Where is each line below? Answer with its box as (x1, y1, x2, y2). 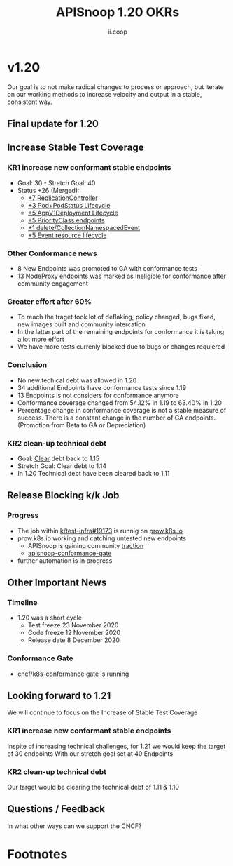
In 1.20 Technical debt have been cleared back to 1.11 (17, 469, 170, 477)
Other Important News (7, 577, 107, 589)
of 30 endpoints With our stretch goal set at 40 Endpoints (7, 749, 174, 758)
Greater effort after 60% (7, 296, 92, 306)
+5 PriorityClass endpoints (27, 215, 105, 225)
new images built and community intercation (17, 320, 146, 328)
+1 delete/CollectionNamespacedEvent (27, 223, 141, 232)
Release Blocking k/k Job (7, 489, 120, 502)
